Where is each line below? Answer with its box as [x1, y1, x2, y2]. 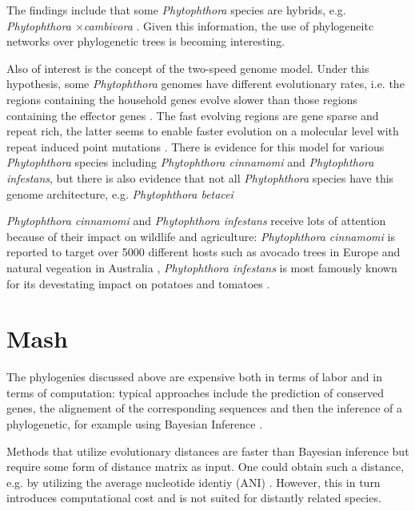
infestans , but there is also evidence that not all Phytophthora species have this [6, 169, 394, 186]
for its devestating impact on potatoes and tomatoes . [6, 275, 270, 292]
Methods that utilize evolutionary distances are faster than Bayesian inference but [6, 442, 409, 459]
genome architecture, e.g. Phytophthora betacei [6, 185, 233, 202]
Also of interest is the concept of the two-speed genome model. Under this [6, 59, 369, 76]
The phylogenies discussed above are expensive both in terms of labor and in [6, 368, 382, 385]
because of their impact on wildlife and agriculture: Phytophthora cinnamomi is [6, 227, 395, 244]
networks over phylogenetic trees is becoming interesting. [6, 33, 285, 50]
